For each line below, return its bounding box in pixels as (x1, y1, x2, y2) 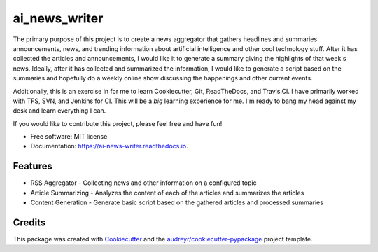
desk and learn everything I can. (13, 106, 106, 115)
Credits (13, 216, 46, 228)
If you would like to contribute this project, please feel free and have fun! (13, 119, 223, 127)
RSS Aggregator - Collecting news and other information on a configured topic (30, 178, 257, 187)
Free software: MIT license (30, 132, 108, 141)
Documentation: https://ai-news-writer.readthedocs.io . (30, 142, 188, 150)
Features (13, 160, 52, 172)
